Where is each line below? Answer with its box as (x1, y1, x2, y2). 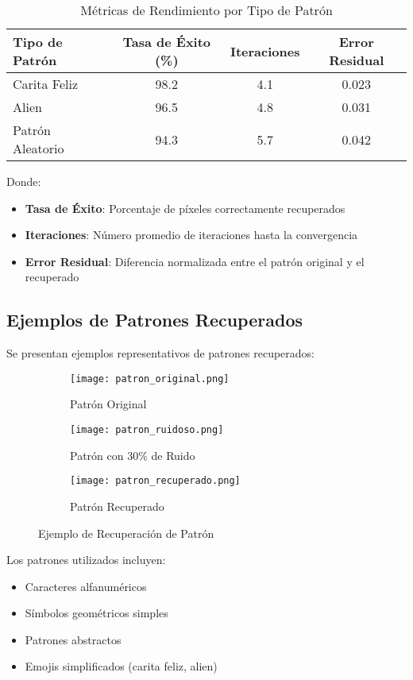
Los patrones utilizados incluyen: (6, 551, 166, 568)
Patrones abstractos (25, 631, 122, 647)
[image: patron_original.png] (70, 373, 230, 384)
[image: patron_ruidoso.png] (70, 424, 224, 436)
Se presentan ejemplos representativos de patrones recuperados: (6, 345, 315, 361)
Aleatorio (13, 139, 64, 157)
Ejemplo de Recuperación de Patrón (38, 524, 214, 541)
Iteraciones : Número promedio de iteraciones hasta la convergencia (25, 226, 358, 243)
